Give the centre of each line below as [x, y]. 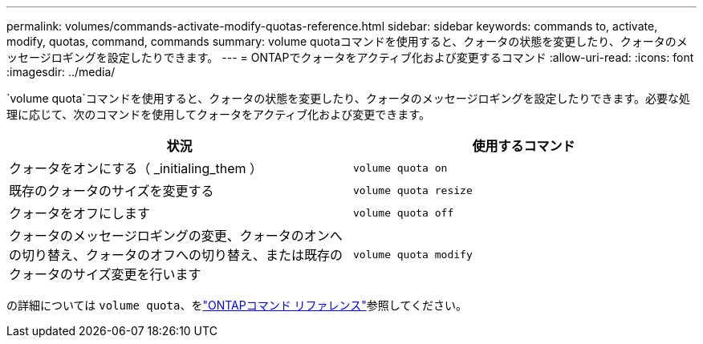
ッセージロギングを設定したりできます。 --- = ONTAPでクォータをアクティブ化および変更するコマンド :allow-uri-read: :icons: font [350, 57]
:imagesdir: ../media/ [61, 72]
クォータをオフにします [80, 213]
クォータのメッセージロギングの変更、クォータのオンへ [176, 236]
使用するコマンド [524, 146]
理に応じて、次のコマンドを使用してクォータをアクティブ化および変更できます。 [218, 114]
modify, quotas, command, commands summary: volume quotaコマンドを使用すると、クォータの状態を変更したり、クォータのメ [347, 41]
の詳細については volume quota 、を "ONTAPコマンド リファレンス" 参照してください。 [237, 305]
